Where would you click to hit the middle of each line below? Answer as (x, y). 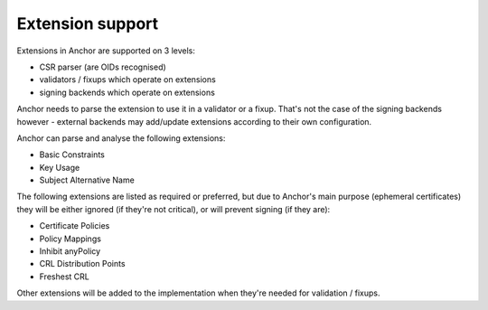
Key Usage (60, 167)
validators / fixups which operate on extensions (127, 80)
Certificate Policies (75, 226)
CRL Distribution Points (82, 264)
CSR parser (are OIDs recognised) (103, 67)
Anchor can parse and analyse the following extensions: (121, 138)
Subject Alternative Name (87, 180)
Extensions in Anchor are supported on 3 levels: (106, 51)
